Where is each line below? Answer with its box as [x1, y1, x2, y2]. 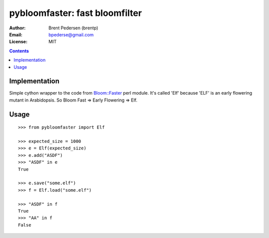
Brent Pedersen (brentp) [48, 25, 99, 31]
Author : [9, 25, 26, 31]
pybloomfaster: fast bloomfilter [9, 7, 142, 18]
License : [9, 39, 27, 45]
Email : [9, 31, 22, 37]
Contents [9, 48, 29, 54]
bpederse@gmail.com [48, 31, 94, 37]
